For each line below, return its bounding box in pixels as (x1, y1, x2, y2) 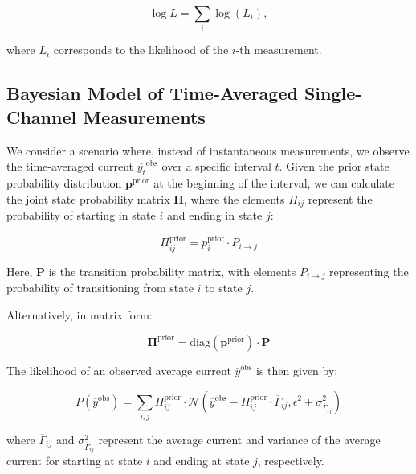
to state (205, 279, 243, 296)
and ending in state (166, 206, 263, 223)
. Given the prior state (279, 158, 389, 175)
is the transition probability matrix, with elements (48, 262, 296, 279)
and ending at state (153, 452, 250, 469)
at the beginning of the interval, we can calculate (153, 174, 395, 191)
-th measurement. (235, 41, 322, 58)
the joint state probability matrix (6, 190, 170, 207)
